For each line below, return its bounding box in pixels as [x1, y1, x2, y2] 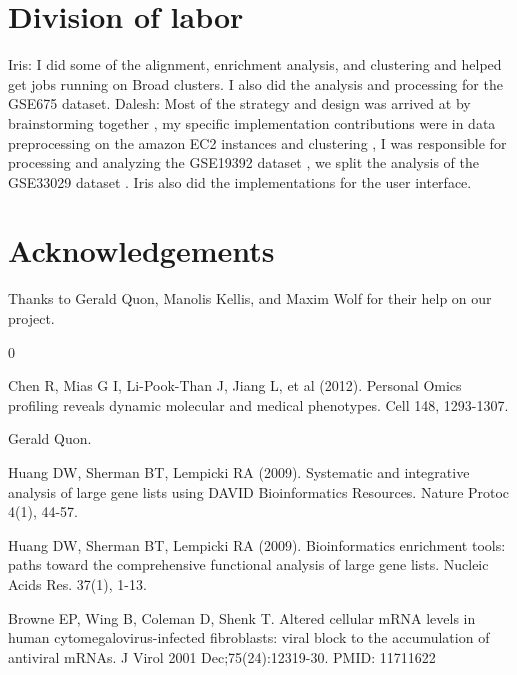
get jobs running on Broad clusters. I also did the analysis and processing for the [8, 73, 503, 94]
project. [8, 308, 55, 328]
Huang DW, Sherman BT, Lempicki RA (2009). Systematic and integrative [8, 461, 470, 482]
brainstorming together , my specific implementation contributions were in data [8, 112, 496, 133]
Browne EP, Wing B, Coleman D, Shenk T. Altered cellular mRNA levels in [8, 607, 476, 628]
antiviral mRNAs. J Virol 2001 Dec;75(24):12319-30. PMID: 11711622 [8, 646, 436, 667]
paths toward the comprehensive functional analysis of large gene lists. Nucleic [8, 554, 489, 575]
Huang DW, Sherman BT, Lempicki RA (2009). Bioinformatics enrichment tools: [8, 534, 506, 555]
